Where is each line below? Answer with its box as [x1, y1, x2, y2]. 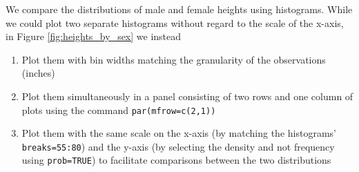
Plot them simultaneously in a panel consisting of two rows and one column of [21, 88, 353, 103]
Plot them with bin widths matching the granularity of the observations [21, 52, 326, 66]
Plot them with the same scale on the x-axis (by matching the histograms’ [21, 126, 336, 140]
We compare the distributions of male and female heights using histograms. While [6, 2, 353, 16]
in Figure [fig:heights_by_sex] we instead [6, 29, 182, 44]
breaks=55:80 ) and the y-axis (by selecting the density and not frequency [21, 139, 335, 153]
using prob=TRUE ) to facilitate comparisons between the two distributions [21, 153, 331, 167]
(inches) [21, 66, 55, 80]
